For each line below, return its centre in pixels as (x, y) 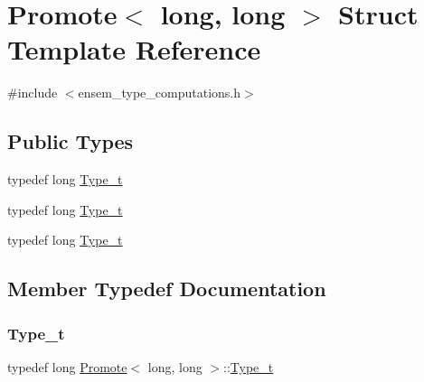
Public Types (71, 141)
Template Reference (134, 49)
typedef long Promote (67, 366)
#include (33, 93)
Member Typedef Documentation (167, 289)
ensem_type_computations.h (159, 93)
